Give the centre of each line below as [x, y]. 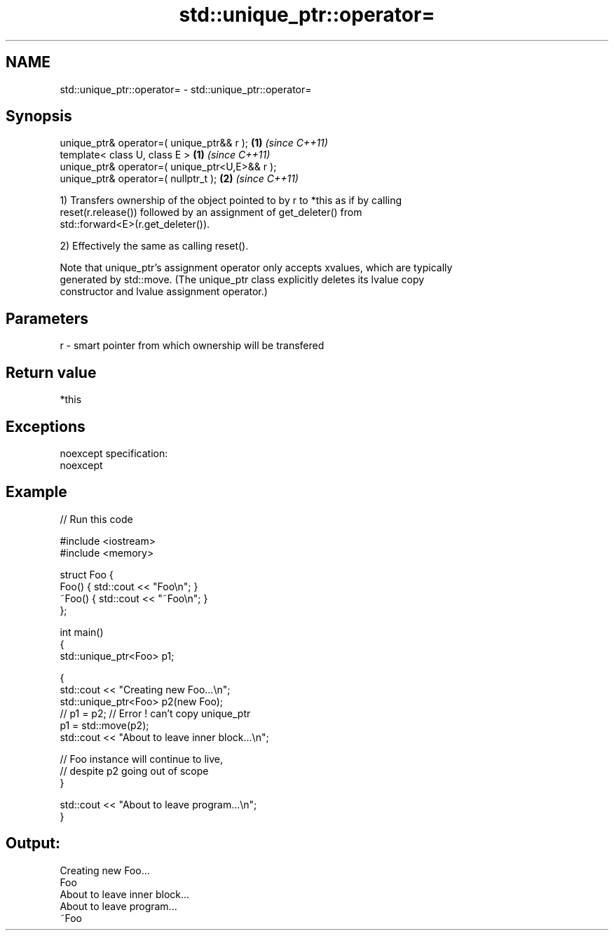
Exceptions [46, 426]
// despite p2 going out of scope [134, 771]
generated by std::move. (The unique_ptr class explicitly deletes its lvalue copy [242, 280]
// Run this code [96, 519]
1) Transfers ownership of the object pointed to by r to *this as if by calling [231, 201]
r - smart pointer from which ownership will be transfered [192, 346]
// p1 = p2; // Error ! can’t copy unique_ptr [155, 713]
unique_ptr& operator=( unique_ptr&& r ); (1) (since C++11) [194, 143]
